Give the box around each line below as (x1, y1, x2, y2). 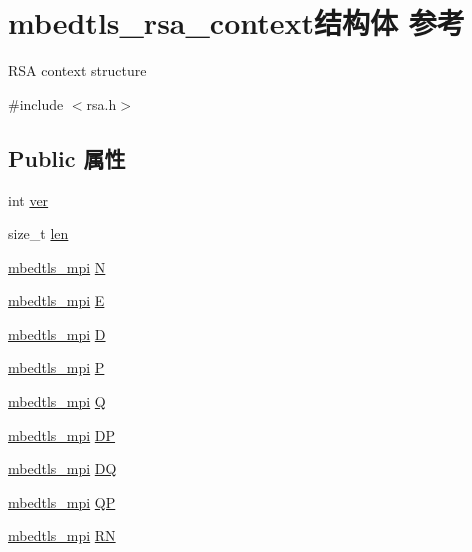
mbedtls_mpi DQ (8, 458, 117, 479)
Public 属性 (8, 142, 126, 173)
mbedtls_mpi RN (8, 525, 116, 546)
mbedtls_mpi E (8, 290, 105, 311)
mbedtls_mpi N (8, 256, 106, 277)
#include (8, 93, 64, 114)
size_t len (8, 223, 69, 244)
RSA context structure (8, 60, 147, 81)
